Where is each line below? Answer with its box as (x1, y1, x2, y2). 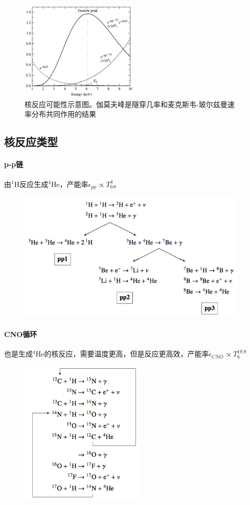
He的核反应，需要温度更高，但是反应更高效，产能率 (35, 348, 209, 359)
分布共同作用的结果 (31, 109, 96, 119)
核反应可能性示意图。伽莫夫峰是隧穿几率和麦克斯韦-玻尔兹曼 (25, 98, 228, 109)
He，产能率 (51, 178, 88, 189)
